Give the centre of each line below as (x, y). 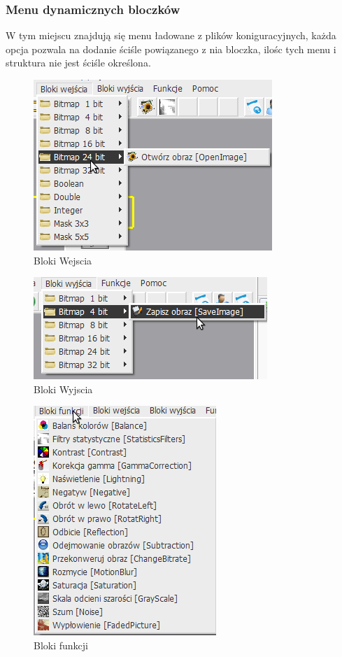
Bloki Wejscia (63, 260)
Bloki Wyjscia (63, 389)
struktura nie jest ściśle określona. (78, 63)
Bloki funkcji (61, 645)
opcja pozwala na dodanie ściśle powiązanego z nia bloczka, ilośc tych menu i (171, 49)
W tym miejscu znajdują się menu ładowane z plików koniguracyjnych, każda (171, 35)
